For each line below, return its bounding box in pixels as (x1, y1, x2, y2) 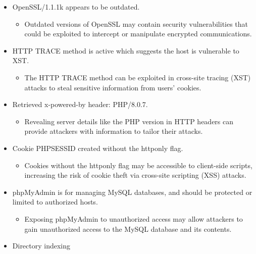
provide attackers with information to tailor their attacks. (24, 126, 203, 136)
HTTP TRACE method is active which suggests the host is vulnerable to (12, 45, 239, 56)
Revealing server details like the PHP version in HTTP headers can (24, 116, 234, 126)
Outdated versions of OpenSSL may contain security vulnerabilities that (24, 18, 248, 29)
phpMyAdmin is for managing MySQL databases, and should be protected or (12, 186, 252, 197)
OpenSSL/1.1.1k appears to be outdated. (12, 2, 140, 12)
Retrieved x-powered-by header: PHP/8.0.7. (12, 99, 148, 110)
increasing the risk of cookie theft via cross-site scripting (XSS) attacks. (24, 170, 246, 180)
